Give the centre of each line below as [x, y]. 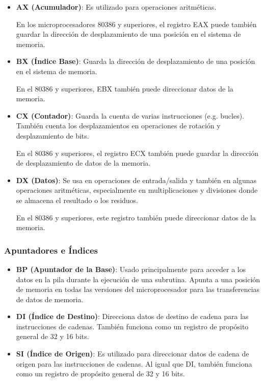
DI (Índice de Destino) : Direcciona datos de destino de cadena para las [132, 316]
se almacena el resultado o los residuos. [77, 200]
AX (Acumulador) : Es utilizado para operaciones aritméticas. [116, 7]
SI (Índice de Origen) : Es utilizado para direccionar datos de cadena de [133, 354]
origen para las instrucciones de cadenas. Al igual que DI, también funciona [134, 363]
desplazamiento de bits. [52, 135]
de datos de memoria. [50, 299]
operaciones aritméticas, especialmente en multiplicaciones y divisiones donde [137, 190]
